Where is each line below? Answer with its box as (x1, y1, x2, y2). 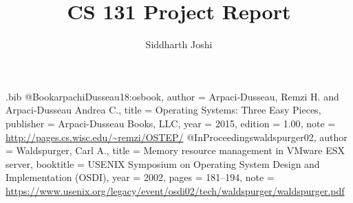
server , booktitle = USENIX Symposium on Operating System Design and (6, 156, 320, 171)
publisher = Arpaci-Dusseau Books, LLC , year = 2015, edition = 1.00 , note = (6, 116, 336, 130)
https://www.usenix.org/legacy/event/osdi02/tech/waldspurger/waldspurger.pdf (6, 183, 345, 197)
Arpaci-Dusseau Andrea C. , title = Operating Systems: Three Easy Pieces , (6, 103, 321, 117)
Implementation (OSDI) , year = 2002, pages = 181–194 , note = (6, 170, 275, 184)
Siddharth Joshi (145, 37, 213, 52)
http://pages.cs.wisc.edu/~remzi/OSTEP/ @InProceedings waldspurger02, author (6, 129, 347, 144)
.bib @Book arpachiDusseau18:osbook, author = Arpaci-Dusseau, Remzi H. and (6, 89, 339, 103)
